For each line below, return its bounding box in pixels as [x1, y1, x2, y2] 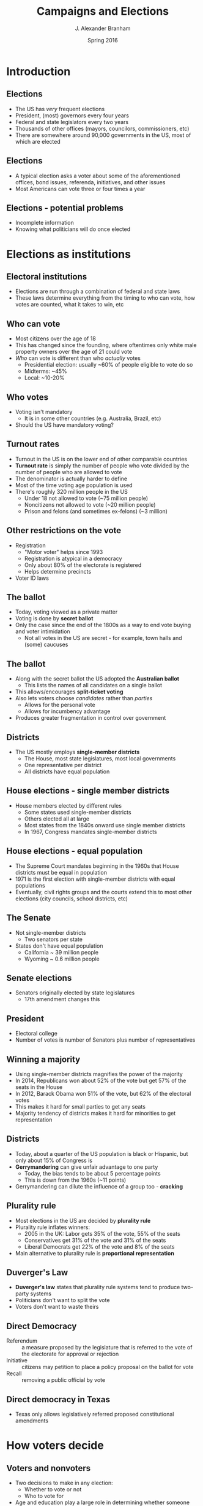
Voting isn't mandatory [15, 408, 73, 415]
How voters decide [6, 1438, 104, 1453]
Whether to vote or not [24, 1486, 82, 1493]
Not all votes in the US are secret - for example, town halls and [24, 634, 182, 642]
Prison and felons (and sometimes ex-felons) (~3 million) [24, 507, 168, 515]
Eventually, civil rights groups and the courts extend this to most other [15, 888, 192, 895]
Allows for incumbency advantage [24, 708, 111, 715]
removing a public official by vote [21, 1376, 106, 1384]
